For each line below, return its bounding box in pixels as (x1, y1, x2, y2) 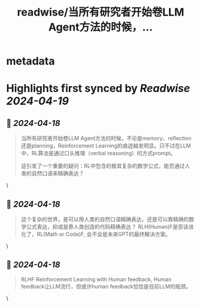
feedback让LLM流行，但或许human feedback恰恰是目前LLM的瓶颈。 (20, 283, 192, 290)
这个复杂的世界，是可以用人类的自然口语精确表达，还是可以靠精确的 (20, 216, 189, 223)
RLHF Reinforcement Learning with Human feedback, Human (20, 275, 172, 283)
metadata (6, 54, 55, 68)
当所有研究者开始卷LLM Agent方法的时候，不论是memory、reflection (20, 135, 192, 142)
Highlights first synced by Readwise (6, 82, 190, 96)
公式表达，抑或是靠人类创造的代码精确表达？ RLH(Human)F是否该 (26, 223, 189, 230)
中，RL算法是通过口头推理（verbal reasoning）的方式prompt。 (20, 150, 176, 157)
